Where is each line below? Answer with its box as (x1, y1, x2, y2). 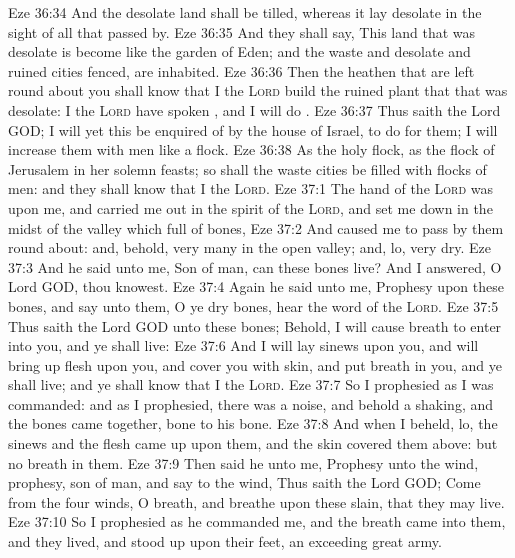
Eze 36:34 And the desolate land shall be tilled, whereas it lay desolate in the (8, 2, 482, 22)
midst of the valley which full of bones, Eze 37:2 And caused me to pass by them (8, 217, 504, 238)
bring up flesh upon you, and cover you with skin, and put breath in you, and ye (8, 354, 502, 375)
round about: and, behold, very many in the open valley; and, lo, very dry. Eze (8, 237, 492, 258)
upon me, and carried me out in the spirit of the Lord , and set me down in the (8, 197, 493, 218)
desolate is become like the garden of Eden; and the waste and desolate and (8, 41, 471, 62)
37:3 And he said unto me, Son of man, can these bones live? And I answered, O (8, 256, 502, 277)
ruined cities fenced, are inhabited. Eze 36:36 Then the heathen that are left (8, 60, 475, 81)
